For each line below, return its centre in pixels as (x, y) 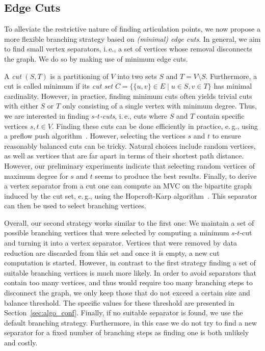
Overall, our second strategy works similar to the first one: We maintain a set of (129, 222)
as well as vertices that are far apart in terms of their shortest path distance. (124, 156)
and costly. (21, 343)
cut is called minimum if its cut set (59, 86)
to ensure (227, 136)
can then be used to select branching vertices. (75, 206)
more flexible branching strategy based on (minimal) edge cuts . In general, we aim (132, 38)
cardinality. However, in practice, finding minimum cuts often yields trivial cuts (128, 96)
